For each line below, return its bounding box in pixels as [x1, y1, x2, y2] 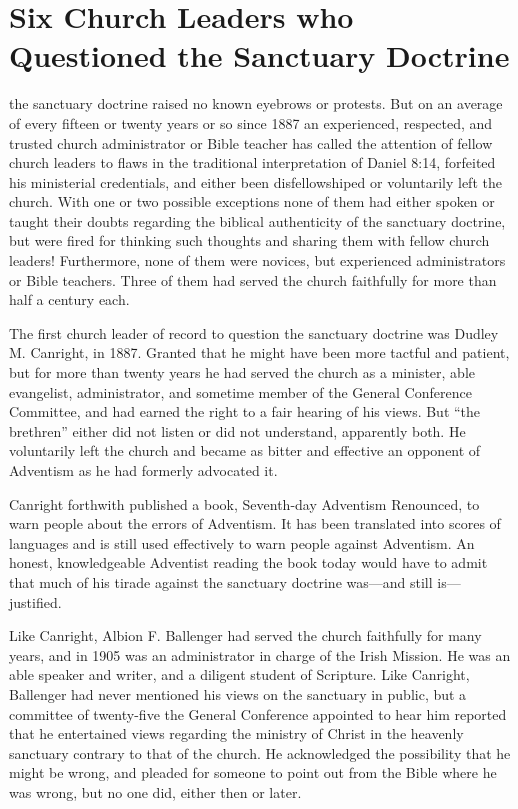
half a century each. [9, 289, 130, 310]
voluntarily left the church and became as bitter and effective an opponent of [9, 440, 481, 461]
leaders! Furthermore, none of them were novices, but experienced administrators [9, 250, 506, 271]
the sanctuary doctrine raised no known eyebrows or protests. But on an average [9, 93, 503, 114]
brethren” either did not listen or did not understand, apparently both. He [9, 420, 466, 441]
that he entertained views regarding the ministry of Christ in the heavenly [9, 723, 464, 744]
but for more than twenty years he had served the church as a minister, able [9, 362, 476, 383]
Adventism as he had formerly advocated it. [9, 460, 278, 480]
